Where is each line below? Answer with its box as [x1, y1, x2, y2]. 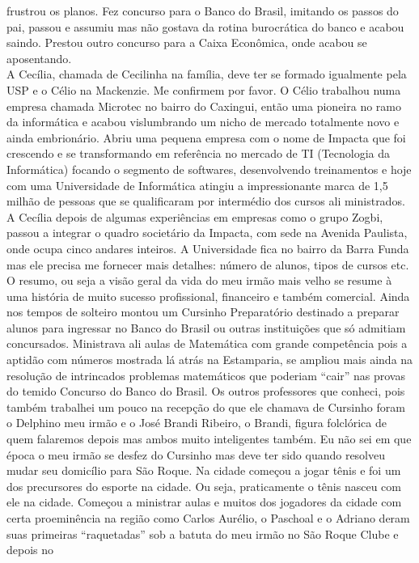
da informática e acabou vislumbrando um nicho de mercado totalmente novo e [6, 113, 400, 130]
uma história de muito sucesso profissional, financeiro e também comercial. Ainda [6, 287, 410, 304]
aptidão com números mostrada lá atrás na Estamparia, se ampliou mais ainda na [6, 351, 413, 368]
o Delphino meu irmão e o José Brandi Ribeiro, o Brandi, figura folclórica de [6, 414, 387, 431]
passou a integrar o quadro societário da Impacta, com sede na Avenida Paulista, [6, 224, 408, 241]
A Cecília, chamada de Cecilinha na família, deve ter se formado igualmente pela [6, 66, 407, 83]
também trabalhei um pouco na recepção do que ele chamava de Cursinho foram [6, 398, 405, 415]
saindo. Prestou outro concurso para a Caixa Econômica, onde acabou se [6, 34, 367, 51]
